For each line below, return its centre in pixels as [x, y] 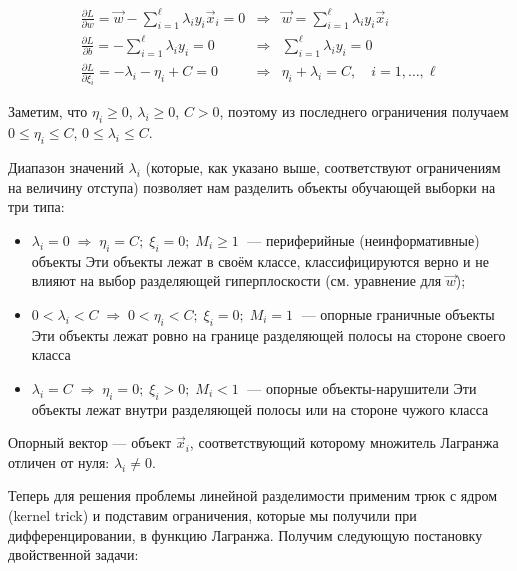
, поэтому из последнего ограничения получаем [364, 111]
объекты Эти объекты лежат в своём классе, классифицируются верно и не [260, 260]
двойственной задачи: [73, 554]
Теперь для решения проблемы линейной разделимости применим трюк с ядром [253, 495]
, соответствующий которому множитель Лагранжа [344, 442]
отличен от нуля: [59, 461]
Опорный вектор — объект [90, 442]
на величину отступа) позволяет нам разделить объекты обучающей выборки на [252, 186]
